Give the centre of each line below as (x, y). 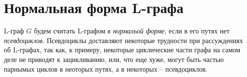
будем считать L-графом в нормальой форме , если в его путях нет (132, 31)
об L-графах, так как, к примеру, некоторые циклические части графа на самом (122, 50)
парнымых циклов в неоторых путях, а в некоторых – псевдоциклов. (106, 69)
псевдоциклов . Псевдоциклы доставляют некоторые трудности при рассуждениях (123, 40)
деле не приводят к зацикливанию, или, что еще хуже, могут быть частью (114, 59)
